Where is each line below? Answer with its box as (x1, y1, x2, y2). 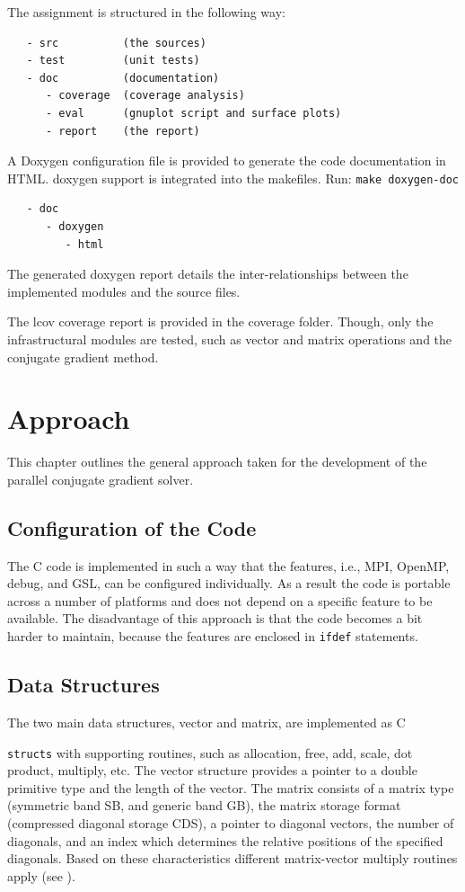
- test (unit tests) (26, 54, 200, 67)
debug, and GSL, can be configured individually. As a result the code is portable (7, 574, 451, 593)
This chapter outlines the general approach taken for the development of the (7, 452, 427, 471)
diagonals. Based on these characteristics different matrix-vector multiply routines (7, 849, 458, 868)
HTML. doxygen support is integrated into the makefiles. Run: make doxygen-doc (7, 168, 459, 187)
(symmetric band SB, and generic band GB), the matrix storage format (7, 796, 401, 815)
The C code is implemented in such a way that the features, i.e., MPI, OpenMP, (7, 556, 450, 575)
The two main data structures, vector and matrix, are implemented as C (7, 712, 406, 731)
